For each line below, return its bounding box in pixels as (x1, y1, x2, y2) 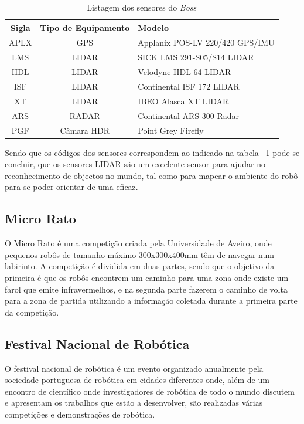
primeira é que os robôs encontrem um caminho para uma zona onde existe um (5, 271, 289, 283)
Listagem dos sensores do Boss (87, 1, 197, 13)
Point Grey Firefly (138, 124, 204, 136)
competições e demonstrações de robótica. (5, 408, 155, 420)
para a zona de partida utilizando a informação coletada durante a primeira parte (5, 294, 298, 307)
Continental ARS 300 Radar (138, 109, 240, 121)
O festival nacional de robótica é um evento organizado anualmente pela (5, 362, 264, 374)
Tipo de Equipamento (40, 21, 130, 33)
